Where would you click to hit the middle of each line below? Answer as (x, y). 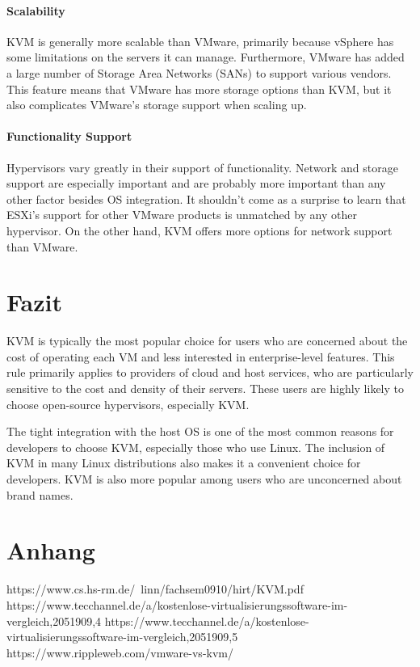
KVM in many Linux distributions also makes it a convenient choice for (184, 463)
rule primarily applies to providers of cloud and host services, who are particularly (210, 372)
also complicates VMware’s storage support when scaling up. (157, 105)
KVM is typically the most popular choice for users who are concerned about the (207, 341)
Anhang (51, 550)
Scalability (36, 10)
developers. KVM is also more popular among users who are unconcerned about (204, 479)
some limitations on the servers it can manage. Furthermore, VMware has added (206, 57)
